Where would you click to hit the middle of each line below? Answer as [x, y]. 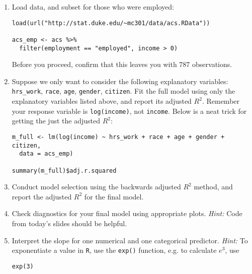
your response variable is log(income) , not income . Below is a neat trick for [129, 111]
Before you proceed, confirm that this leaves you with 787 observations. [122, 64]
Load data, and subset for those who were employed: [93, 7]
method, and [213, 187]
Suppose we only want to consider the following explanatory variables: [120, 81]
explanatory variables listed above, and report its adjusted [102, 101]
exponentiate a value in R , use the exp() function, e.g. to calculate [114, 250]
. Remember [221, 101]
